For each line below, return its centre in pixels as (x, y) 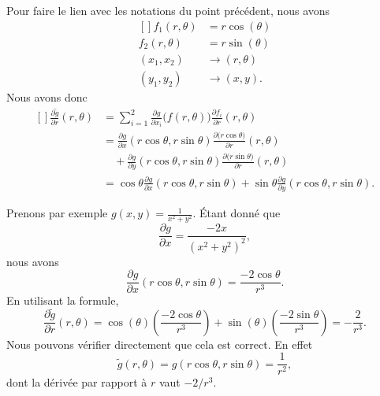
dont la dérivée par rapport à (77, 382)
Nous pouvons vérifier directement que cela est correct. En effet (160, 344)
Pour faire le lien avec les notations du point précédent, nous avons (168, 10)
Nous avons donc (47, 96)
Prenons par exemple (57, 213)
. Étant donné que (237, 213)
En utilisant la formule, (63, 300)
